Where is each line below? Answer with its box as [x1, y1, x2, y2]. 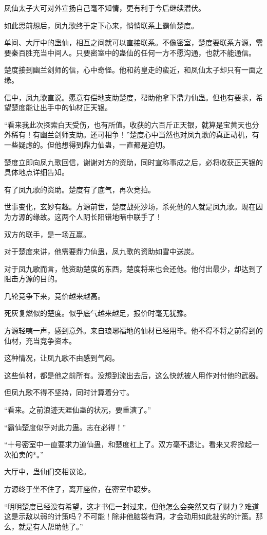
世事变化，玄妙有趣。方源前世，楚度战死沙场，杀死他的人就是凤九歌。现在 [4, 201, 256, 212]
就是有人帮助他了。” [18, 521, 83, 531]
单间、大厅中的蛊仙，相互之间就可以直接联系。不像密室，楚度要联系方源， [4, 37, 256, 48]
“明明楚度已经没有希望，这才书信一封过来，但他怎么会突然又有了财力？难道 [4, 501, 259, 511]
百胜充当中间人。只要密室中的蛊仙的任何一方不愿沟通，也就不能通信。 [18, 47, 256, 58]
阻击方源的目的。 [4, 273, 62, 284]
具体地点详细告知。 [4, 167, 69, 177]
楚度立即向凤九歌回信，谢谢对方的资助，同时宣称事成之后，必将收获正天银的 [4, 156, 263, 167]
